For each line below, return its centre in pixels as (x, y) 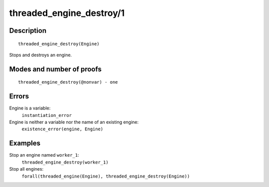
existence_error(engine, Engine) (63, 129)
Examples (25, 143)
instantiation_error (47, 115)
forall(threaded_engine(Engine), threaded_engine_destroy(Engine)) (106, 176)
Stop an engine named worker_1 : (44, 155)
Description (28, 31)
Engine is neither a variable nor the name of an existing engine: (74, 122)
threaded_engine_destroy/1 (67, 13)
